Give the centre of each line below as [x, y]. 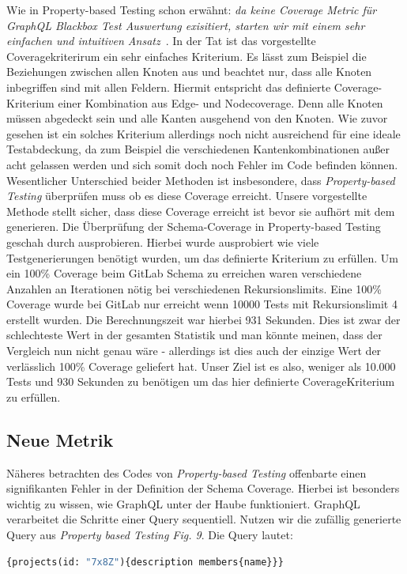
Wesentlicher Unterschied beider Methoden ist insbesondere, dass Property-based [201, 180]
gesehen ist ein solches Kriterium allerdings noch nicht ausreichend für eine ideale [203, 133]
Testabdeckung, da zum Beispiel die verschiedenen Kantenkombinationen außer [198, 149]
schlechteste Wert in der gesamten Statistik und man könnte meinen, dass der [194, 335]
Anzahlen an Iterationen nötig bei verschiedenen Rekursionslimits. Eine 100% [194, 288]
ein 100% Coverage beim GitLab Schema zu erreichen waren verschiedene [184, 273]
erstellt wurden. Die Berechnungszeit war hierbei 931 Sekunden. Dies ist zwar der [203, 319]
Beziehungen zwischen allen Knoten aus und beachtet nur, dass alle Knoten [189, 72]
